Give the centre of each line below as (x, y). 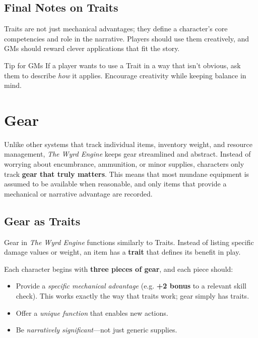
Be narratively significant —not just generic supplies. (96, 330)
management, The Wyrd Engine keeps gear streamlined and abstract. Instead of (127, 154)
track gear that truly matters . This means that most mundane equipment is (127, 174)
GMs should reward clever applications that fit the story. (92, 48)
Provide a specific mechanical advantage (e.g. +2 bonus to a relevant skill (131, 286)
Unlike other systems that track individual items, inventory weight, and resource (128, 144)
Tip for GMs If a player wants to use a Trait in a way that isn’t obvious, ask (122, 65)
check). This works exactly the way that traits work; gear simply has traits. (133, 296)
